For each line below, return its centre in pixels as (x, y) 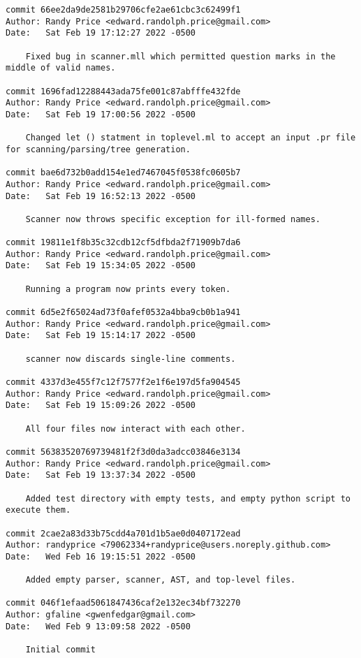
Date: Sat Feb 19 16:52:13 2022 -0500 (101, 196)
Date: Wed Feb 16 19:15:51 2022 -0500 (101, 556)
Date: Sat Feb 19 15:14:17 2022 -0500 (101, 336)
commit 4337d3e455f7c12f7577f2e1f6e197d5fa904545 (123, 382)
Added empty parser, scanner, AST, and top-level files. (161, 580)
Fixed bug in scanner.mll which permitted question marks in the (180, 56)
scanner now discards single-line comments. (131, 359)
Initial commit (60, 650)
